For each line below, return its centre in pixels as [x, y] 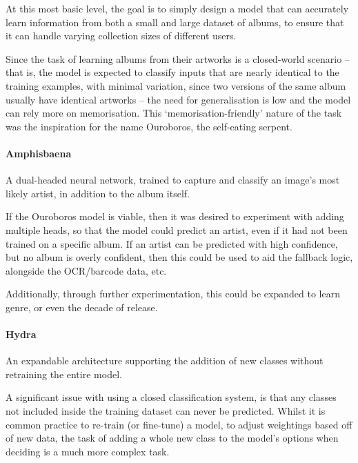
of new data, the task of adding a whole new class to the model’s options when [172, 438]
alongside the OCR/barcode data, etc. [86, 270]
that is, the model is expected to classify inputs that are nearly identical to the [172, 72]
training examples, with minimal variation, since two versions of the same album [176, 85]
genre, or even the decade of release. [82, 307]
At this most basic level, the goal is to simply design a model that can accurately [177, 8]
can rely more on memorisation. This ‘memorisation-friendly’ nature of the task [174, 113]
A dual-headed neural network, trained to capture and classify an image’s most [173, 180]
